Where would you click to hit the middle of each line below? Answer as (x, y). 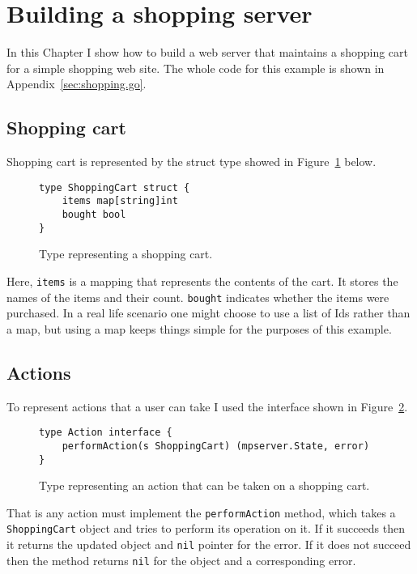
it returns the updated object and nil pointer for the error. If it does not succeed (209, 544)
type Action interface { (106, 433)
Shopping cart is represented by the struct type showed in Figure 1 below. (191, 162)
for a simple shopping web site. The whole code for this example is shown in (196, 68)
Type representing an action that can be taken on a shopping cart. (204, 485)
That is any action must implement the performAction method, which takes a (201, 512)
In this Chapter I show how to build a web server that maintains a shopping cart (207, 52)
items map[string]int (120, 201)
